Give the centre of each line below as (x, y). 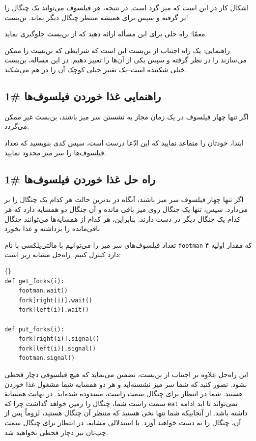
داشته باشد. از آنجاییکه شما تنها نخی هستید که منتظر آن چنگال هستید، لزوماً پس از (126, 413)
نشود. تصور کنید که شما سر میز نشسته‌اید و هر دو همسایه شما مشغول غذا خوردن (126, 384)
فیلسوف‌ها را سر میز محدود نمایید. (55, 152)
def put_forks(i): (34, 329)
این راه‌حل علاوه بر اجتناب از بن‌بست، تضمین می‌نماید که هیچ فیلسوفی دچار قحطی (126, 374)
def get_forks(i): (34, 281)
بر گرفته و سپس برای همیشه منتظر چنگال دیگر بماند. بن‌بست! (96, 17)
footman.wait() (43, 291)
